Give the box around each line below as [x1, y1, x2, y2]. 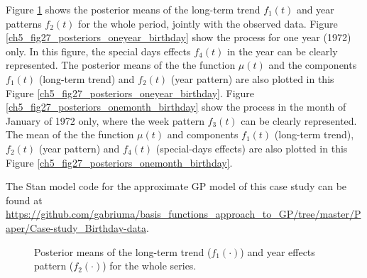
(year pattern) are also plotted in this [170, 71, 334, 86]
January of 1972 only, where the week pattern [6, 113, 204, 128]
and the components [268, 57, 357, 72]
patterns [6, 16, 42, 30]
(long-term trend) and [38, 71, 135, 86]
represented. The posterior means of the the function [6, 57, 236, 72]
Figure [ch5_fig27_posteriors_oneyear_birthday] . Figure [6, 85, 255, 100]
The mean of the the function [6, 127, 134, 142]
